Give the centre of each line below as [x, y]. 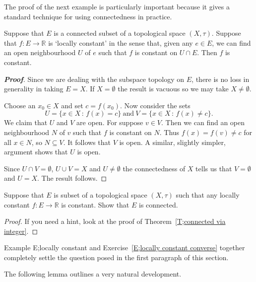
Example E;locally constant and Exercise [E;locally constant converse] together [125, 247]
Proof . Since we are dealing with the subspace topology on [94, 79]
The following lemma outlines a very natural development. [93, 274]
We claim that [26, 122]
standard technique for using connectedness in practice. [88, 16]
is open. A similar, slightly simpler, [172, 142]
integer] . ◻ [21, 231]
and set [72, 105]
